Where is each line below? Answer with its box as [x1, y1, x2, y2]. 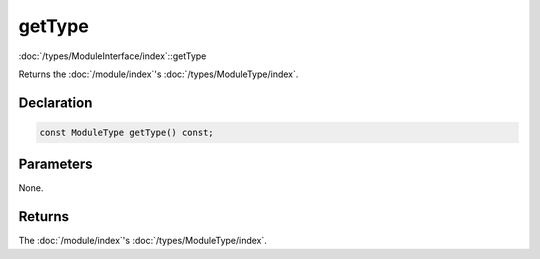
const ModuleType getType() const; [39, 126, 214, 138]
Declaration [18, 94, 93, 111]
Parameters [18, 156, 93, 173]
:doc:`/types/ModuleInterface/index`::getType [18, 50, 207, 62]
